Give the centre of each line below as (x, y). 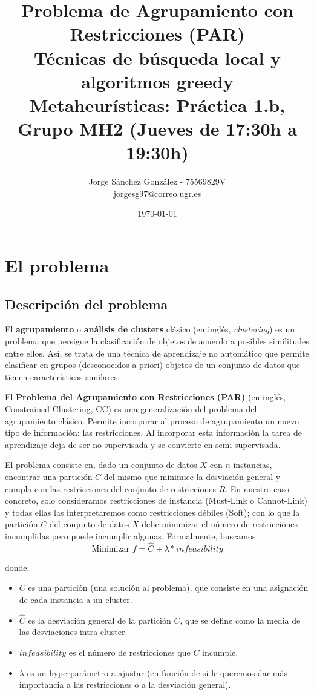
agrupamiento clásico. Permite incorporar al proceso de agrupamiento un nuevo (152, 420)
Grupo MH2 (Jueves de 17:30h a (157, 129)
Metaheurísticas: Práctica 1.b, (157, 104)
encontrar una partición (49, 476)
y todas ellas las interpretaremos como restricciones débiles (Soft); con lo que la (152, 512)
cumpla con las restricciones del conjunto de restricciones (110, 488)
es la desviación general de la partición (100, 620)
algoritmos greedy (157, 81)
